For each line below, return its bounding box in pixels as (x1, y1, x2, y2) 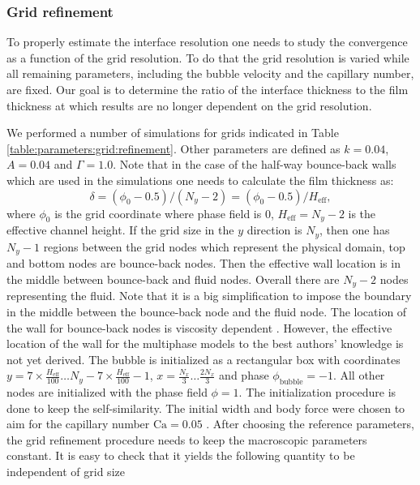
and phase (219, 367, 269, 384)
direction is (246, 221, 302, 238)
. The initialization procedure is (238, 384, 396, 401)
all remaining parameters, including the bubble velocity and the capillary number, (6, 65, 414, 82)
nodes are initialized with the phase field (6, 384, 208, 401)
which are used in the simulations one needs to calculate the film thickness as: (6, 171, 394, 188)
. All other (332, 367, 385, 384)
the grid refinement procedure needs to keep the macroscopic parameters (6, 431, 367, 448)
